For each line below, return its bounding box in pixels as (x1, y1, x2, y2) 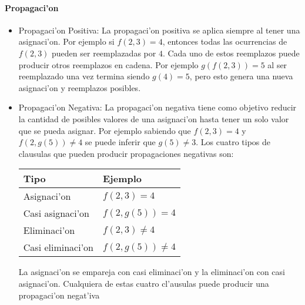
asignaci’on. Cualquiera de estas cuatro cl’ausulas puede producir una (18, 277, 269, 289)
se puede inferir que (85, 136, 156, 148)
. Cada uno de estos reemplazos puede (162, 46, 300, 59)
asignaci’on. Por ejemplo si (18, 35, 115, 48)
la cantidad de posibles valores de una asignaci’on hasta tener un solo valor (18, 112, 289, 125)
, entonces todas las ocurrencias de (162, 35, 287, 48)
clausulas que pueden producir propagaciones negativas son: (18, 147, 234, 159)
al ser (267, 58, 287, 71)
